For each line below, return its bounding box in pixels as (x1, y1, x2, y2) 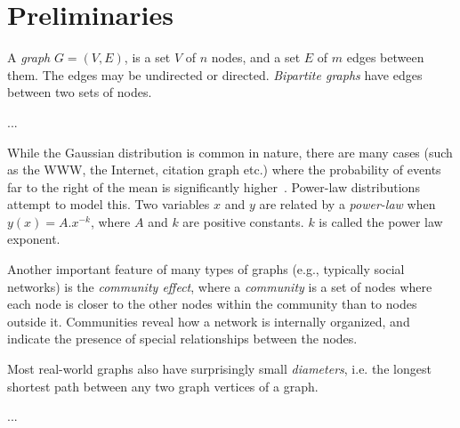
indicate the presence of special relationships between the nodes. (7, 329, 358, 348)
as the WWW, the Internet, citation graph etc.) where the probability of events (7, 160, 441, 179)
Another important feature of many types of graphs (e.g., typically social (7, 260, 405, 279)
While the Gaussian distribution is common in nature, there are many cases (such (7, 142, 453, 161)
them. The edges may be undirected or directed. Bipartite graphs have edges (7, 65, 423, 84)
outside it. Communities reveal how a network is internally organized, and (7, 311, 410, 330)
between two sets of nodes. (7, 83, 152, 101)
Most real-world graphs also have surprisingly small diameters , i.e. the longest (7, 359, 432, 378)
